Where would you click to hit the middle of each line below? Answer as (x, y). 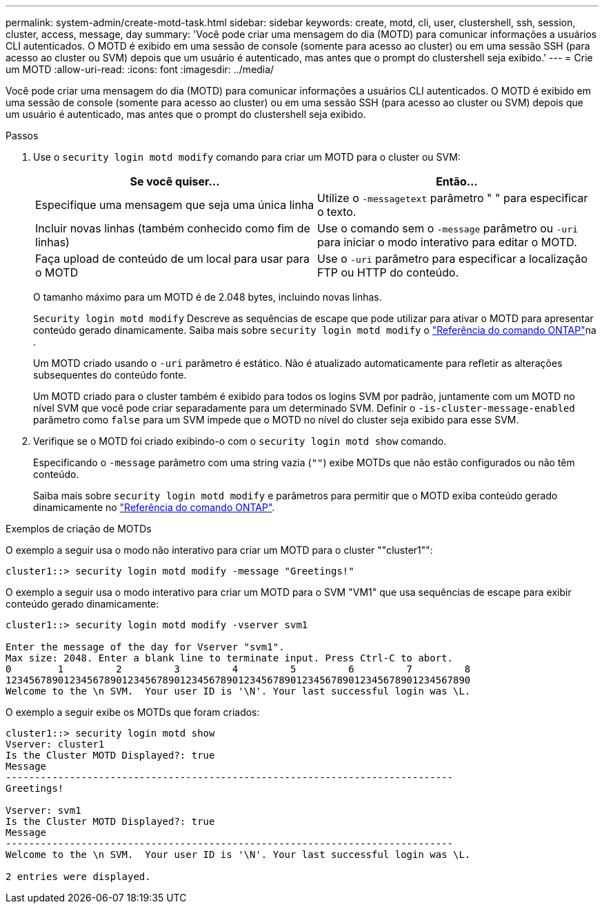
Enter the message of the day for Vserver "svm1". (145, 647)
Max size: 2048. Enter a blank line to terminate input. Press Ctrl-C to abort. (230, 658)
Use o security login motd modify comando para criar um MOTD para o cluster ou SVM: (247, 157)
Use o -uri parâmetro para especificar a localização (453, 259)
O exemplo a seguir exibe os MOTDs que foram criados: (133, 712)
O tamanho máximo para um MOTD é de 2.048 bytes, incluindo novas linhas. (208, 297)
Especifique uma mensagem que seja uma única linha (175, 205)
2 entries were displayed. (78, 877)
